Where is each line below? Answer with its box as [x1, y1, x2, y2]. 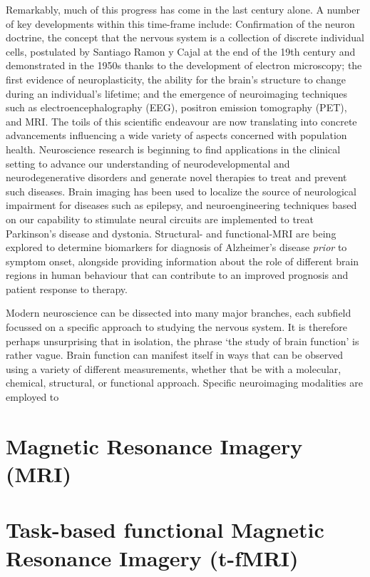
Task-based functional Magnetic [6, 515, 324, 544]
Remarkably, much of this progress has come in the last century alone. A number [6, 2, 360, 16]
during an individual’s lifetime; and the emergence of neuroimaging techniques [6, 86, 348, 101]
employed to [6, 389, 59, 404]
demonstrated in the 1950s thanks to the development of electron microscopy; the [6, 58, 362, 73]
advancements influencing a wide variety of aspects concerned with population [6, 128, 347, 143]
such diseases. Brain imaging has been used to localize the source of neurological [6, 183, 356, 198]
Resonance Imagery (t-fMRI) [6, 543, 299, 572]
